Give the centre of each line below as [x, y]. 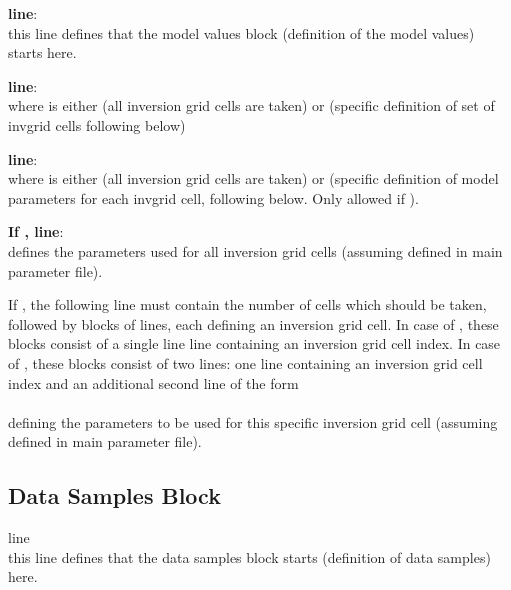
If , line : [36, 231]
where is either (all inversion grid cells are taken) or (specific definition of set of [251, 105]
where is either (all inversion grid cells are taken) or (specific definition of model [253, 178]
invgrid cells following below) [97, 124]
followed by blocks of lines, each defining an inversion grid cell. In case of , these [253, 323]
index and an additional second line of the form [153, 382]
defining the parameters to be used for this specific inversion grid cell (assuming [253, 421]
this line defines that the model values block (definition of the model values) [241, 32]
